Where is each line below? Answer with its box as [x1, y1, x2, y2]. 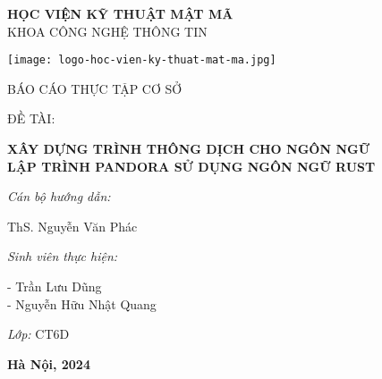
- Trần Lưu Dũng [7, 277, 102, 295]
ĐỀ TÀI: [7, 109, 55, 128]
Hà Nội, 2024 [7, 354, 90, 373]
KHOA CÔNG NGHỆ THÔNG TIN [7, 21, 208, 40]
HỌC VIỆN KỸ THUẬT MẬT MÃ [7, 4, 233, 22]
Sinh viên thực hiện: [7, 247, 118, 265]
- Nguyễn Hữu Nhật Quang [7, 294, 157, 313]
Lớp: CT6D [7, 324, 70, 343]
